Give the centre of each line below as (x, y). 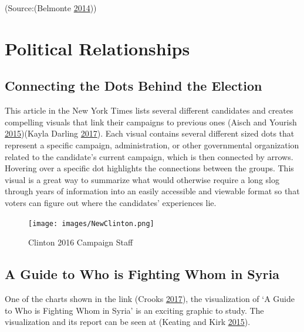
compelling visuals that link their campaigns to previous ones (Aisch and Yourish (151, 122)
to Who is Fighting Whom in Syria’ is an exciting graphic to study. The (134, 310)
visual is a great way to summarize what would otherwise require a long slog (142, 179)
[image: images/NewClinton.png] (91, 223)
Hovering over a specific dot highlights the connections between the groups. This (149, 168)
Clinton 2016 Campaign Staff (81, 242)
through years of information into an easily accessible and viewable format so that (152, 191)
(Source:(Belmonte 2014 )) (51, 8)
